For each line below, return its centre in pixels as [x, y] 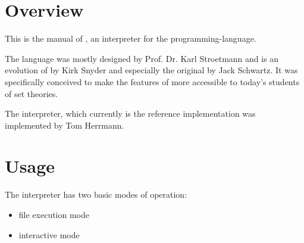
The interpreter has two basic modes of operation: [96, 194]
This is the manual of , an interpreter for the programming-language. [131, 38]
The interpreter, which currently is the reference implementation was [130, 113]
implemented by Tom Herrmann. [65, 125]
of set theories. [32, 93]
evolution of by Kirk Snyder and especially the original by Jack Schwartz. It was [151, 70]
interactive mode [49, 234]
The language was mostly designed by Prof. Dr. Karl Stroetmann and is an [142, 58]
